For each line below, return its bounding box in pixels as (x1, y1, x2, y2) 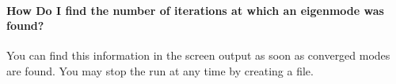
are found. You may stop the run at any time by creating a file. (6, 62, 314, 79)
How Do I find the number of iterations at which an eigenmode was (6, 2, 384, 18)
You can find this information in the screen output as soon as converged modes (6, 47, 390, 64)
